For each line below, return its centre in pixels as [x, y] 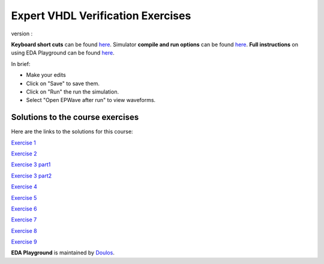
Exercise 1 [23, 142]
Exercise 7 [24, 220]
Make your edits [46, 75]
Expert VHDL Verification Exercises [101, 16]
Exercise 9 [24, 242]
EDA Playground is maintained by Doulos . [63, 253]
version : [22, 34]
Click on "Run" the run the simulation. [73, 91]
